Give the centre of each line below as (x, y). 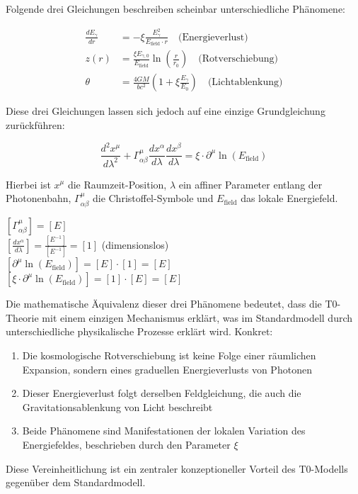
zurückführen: (35, 125)
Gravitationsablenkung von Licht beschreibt (117, 406)
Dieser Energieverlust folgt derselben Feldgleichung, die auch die (162, 393)
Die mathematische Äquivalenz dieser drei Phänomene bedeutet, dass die (164, 304)
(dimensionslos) (135, 244)
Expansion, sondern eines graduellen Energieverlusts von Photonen (167, 369)
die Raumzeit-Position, (117, 184)
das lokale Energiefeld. (289, 198)
